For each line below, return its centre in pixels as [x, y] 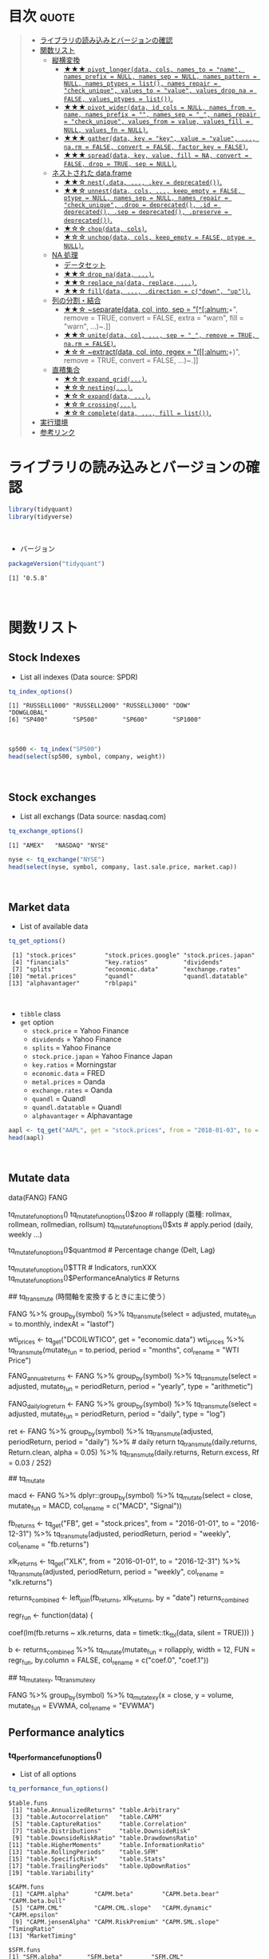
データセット [85, 265]
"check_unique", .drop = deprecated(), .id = [140, 205]
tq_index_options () [41, 691]
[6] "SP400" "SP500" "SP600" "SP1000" [105, 720]
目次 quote [42, 16]
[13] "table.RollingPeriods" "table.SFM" [83, 1852]
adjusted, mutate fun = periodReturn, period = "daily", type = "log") [117, 1415]
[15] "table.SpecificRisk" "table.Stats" [87, 1859]
